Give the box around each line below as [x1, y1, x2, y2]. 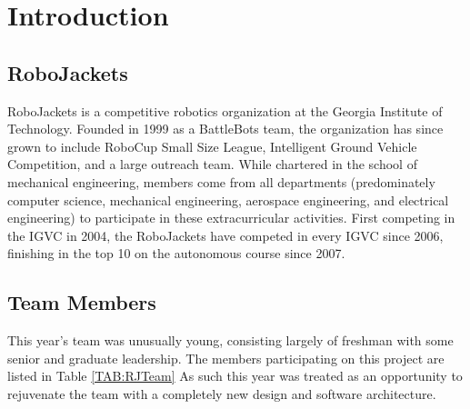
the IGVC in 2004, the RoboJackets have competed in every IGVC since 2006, [7, 225, 444, 244]
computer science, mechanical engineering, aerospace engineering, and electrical [7, 190, 449, 209]
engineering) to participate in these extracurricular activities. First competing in [7, 208, 455, 227]
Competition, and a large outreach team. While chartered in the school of [7, 155, 417, 174]
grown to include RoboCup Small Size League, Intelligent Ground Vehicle [7, 136, 417, 155]
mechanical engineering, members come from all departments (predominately [7, 172, 435, 191]
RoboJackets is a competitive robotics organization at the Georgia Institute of [7, 101, 443, 120]
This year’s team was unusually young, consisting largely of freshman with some [7, 331, 454, 350]
